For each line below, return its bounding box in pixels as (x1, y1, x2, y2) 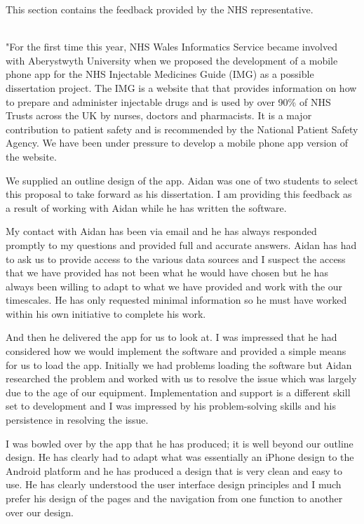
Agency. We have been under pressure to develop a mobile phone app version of (6, 135, 349, 150)
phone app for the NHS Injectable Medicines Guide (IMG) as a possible (6, 67, 314, 81)
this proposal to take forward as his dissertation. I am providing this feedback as (6, 187, 352, 201)
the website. (6, 149, 57, 163)
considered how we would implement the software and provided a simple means (6, 344, 346, 358)
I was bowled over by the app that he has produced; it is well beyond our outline (6, 436, 353, 450)
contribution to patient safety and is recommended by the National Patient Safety (6, 121, 358, 136)
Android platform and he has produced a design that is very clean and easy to (6, 463, 342, 478)
